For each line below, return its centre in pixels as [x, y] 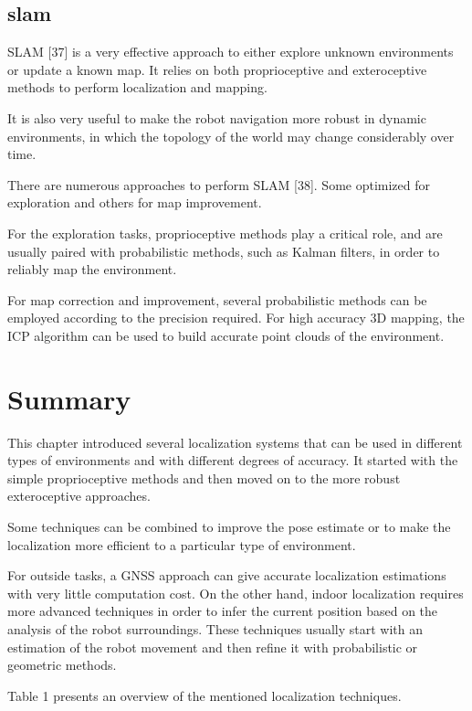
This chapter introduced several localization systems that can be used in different [235, 442]
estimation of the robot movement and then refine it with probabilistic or [213, 647]
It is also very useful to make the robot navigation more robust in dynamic [217, 117]
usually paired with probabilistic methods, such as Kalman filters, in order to [224, 251]
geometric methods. [62, 665]
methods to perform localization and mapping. [137, 87]
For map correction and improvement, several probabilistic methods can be [217, 299]
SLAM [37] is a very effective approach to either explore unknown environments [231, 52]
